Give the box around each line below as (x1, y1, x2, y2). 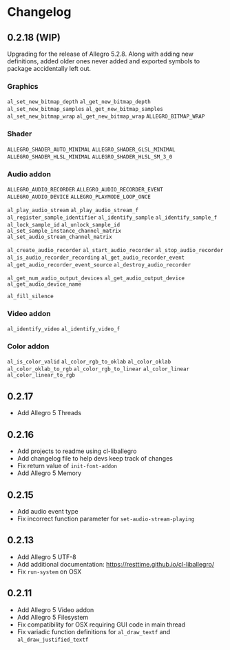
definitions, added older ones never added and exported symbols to (7, 57, 200, 65)
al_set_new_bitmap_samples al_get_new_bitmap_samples (7, 106, 163, 113)
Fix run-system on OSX (17, 567, 82, 576)
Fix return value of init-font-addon (17, 462, 118, 470)
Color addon (7, 342, 50, 351)
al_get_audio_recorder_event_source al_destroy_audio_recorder (7, 261, 191, 269)
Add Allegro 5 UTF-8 (17, 552, 77, 561)
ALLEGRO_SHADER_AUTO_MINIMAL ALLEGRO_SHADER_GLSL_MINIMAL (7, 146, 176, 153)
